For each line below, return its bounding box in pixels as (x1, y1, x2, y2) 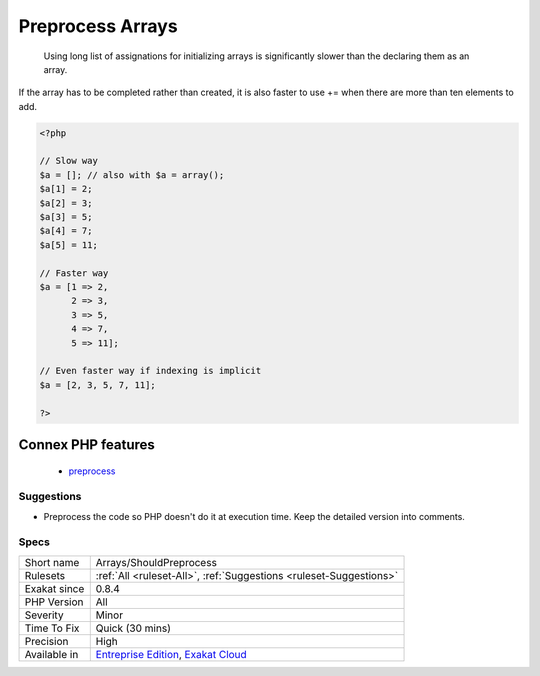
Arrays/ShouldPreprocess (95, 555, 217, 569)
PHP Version (24, 595, 84, 609)
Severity (24, 608, 64, 622)
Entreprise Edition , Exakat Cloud (95, 647, 247, 661)
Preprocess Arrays (18, 15, 179, 37)
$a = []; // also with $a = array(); (39, 169, 225, 180)
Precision (24, 634, 69, 648)
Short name (24, 555, 80, 569)
